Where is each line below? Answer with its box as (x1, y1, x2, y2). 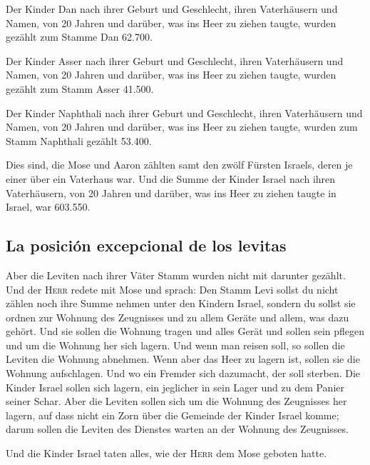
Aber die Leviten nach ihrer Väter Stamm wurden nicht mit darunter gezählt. (6, 267, 346, 282)
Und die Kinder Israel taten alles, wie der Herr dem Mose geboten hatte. (6, 446, 327, 461)
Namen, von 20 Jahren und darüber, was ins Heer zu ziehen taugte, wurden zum (6, 119, 358, 134)
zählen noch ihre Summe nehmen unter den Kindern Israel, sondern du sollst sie (6, 296, 356, 311)
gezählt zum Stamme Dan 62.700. (6, 29, 153, 44)
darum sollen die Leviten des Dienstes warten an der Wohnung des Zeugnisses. (6, 421, 349, 436)
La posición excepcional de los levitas (6, 234, 287, 256)
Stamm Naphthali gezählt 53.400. (6, 133, 152, 148)
